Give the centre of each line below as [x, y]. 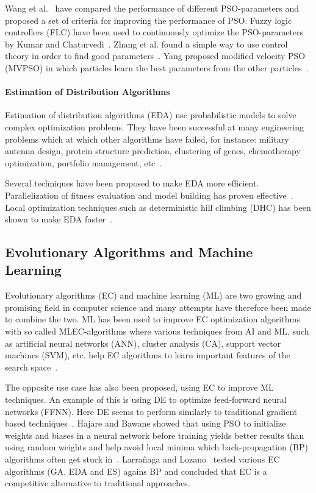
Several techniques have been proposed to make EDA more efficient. [132, 183]
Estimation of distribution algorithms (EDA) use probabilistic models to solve [151, 115]
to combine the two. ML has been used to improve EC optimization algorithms [153, 319]
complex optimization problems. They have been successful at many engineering [154, 126]
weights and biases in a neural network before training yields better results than [155, 435]
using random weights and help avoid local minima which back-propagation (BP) [156, 447]
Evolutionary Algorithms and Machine [129, 252]
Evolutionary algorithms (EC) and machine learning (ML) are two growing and [153, 295]
